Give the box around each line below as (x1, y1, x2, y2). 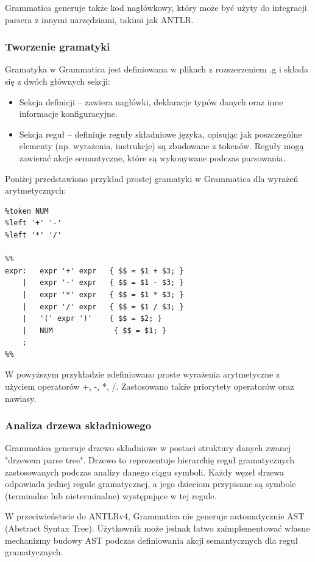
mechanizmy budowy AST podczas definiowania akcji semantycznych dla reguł (5, 533, 299, 546)
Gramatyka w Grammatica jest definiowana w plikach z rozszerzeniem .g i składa (5, 63, 308, 76)
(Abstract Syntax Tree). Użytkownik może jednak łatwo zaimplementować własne (5, 522, 310, 535)
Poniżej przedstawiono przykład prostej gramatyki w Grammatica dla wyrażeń (5, 172, 299, 184)
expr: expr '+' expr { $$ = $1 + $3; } (5, 266, 184, 275)
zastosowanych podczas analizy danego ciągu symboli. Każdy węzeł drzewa (5, 465, 285, 478)
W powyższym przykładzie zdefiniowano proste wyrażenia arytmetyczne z (5, 368, 280, 381)
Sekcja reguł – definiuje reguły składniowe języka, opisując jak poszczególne (19, 127, 302, 140)
